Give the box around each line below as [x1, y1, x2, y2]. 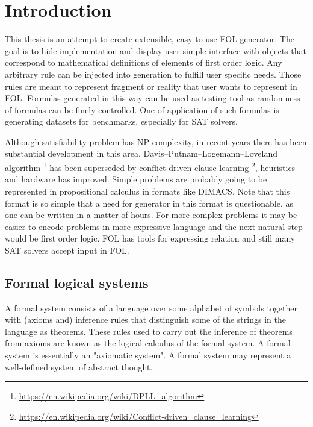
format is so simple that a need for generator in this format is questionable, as [5, 196, 294, 209]
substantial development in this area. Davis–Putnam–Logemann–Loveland [5, 147, 278, 160]
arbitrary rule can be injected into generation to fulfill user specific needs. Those [5, 67, 302, 80]
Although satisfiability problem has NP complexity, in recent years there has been [5, 135, 307, 148]
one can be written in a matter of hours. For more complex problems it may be [5, 208, 297, 221]
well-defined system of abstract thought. [5, 360, 153, 373]
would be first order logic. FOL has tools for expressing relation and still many [5, 232, 296, 245]
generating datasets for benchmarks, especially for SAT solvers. [5, 115, 238, 128]
